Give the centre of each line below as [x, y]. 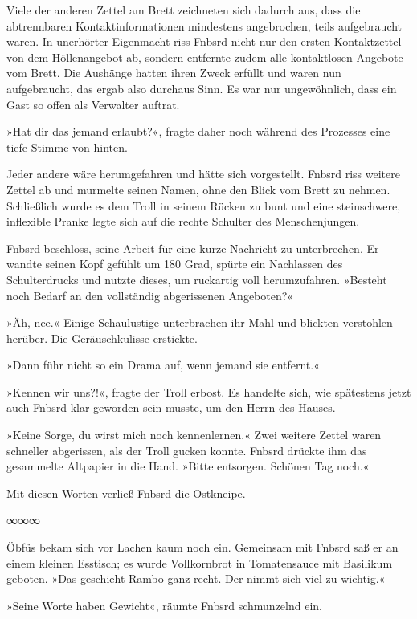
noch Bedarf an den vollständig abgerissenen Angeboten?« [150, 295]
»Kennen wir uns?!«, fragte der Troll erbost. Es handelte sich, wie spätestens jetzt [209, 391]
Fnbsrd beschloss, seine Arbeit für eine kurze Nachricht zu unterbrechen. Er [193, 248]
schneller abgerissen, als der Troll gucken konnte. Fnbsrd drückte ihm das [187, 450]
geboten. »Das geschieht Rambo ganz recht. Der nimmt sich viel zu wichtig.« [196, 578]
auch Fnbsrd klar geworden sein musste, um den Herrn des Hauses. [171, 407]
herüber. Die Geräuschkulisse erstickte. [102, 338]
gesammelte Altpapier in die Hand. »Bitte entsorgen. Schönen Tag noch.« [188, 466]
